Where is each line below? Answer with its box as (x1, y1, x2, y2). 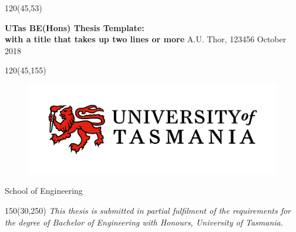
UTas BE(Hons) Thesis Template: (5, 21, 144, 33)
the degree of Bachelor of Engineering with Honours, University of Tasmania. (5, 216, 284, 228)
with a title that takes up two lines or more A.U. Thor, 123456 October (5, 33, 287, 45)
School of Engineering (5, 184, 83, 197)
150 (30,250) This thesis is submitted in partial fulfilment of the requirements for (5, 204, 291, 216)
